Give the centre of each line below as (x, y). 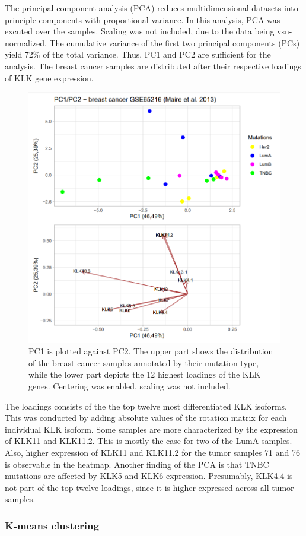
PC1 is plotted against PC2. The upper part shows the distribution (151, 351)
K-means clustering (52, 525)
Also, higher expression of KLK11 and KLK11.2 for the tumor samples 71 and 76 (152, 453)
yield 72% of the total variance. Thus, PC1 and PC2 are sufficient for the (138, 54)
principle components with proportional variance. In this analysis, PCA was (143, 19)
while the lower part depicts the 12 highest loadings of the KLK (145, 374)
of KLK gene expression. (49, 77)
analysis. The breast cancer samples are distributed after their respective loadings (153, 66)
